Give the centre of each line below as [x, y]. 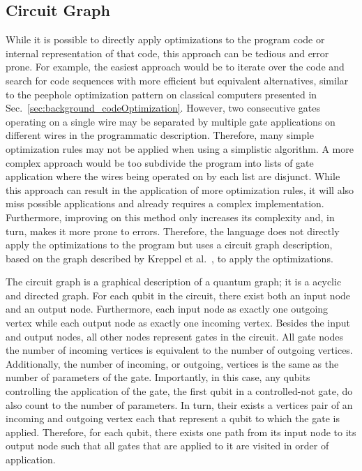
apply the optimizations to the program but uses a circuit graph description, [169, 245]
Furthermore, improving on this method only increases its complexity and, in [170, 217]
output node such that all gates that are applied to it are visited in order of [167, 446]
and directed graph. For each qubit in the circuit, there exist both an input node [178, 295]
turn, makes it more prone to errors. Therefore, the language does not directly [173, 231]
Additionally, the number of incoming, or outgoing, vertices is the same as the [172, 363]
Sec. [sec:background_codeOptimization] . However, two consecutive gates [163, 108]
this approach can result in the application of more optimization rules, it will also [180, 189]
